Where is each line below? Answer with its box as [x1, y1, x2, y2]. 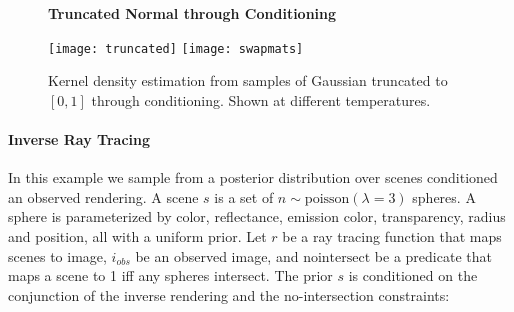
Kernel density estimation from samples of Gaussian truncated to [48, 70, 448, 91]
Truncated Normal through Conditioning [48, 3, 337, 23]
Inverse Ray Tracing [8, 129, 151, 150]
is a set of [214, 186, 274, 207]
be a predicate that [374, 245, 492, 266]
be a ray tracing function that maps [282, 226, 502, 247]
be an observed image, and [135, 245, 299, 266]
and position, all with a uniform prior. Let [8, 226, 267, 247]
